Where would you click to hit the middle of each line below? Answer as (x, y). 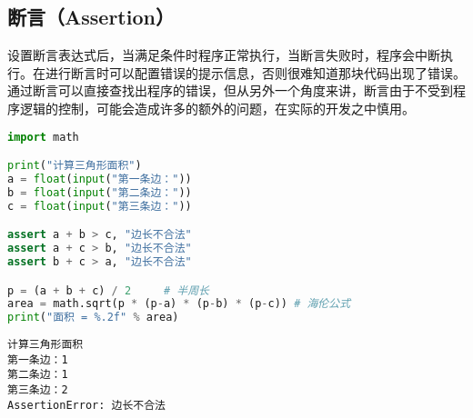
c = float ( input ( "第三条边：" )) (100, 206)
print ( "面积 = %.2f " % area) (93, 318)
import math (43, 137)
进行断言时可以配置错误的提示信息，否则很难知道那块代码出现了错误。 (255, 72)
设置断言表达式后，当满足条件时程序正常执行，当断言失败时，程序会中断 (224, 55)
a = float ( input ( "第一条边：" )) (100, 179)
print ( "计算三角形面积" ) (75, 166)
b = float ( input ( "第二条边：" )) (100, 192)
